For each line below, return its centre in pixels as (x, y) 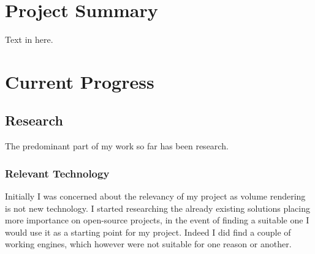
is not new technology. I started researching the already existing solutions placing (158, 208)
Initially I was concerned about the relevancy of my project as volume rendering (155, 196)
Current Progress (80, 81)
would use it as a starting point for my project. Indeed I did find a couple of (148, 232)
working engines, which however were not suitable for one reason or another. (148, 244)
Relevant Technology (57, 173)
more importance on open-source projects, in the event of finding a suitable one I (157, 220)
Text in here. (29, 39)
